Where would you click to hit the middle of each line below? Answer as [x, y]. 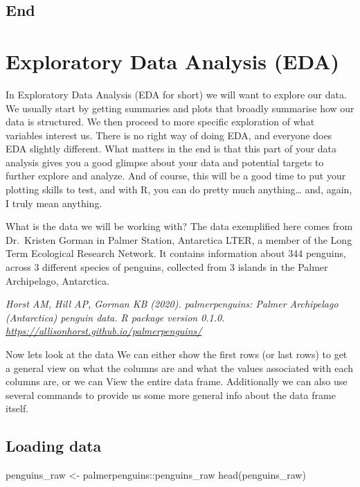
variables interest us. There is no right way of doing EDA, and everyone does [169, 135]
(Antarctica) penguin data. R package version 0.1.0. [115, 317]
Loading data [54, 446]
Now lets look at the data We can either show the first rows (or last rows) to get [177, 354]
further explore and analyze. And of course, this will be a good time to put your [176, 176]
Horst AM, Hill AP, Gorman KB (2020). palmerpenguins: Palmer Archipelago [172, 304]
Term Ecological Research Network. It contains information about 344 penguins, [176, 253]
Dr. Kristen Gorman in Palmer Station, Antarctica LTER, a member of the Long [179, 239]
